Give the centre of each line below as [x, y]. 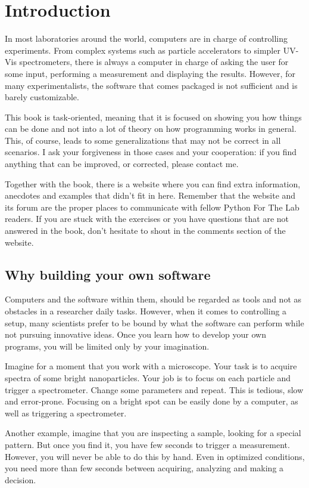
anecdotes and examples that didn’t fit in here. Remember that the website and [150, 195]
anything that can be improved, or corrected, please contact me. [122, 164]
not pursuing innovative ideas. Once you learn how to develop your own [135, 334]
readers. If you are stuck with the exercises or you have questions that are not [147, 219]
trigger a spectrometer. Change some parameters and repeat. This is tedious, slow [154, 389]
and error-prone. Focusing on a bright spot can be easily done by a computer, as [152, 401]
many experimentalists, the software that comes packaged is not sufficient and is [151, 85]
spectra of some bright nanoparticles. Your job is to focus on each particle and [148, 377]
